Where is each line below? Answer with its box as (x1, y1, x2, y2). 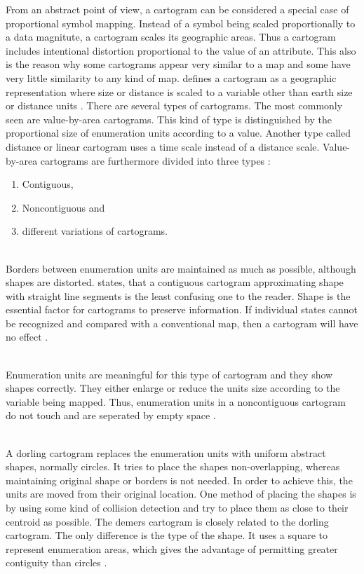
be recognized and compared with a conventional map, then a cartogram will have (6, 315, 358, 330)
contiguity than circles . (6, 555, 107, 570)
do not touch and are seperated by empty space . (6, 408, 216, 423)
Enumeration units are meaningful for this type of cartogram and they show (6, 367, 333, 381)
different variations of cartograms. (22, 224, 168, 238)
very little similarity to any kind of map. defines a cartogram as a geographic (6, 70, 337, 85)
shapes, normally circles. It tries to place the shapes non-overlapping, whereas (6, 459, 340, 474)
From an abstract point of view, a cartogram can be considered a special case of (6, 2, 349, 16)
